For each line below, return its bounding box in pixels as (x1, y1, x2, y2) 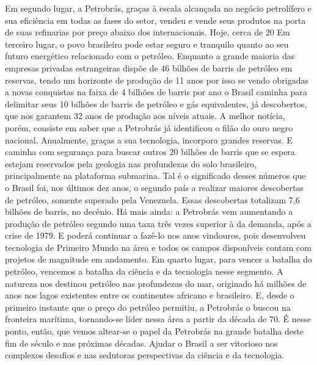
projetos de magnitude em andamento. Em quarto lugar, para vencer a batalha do (5, 253, 312, 266)
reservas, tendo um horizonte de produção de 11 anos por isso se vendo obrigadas (5, 73, 308, 86)
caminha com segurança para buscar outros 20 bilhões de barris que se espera (5, 145, 295, 158)
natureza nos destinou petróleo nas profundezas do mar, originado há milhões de (5, 276, 307, 289)
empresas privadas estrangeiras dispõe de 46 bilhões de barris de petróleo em (5, 61, 293, 74)
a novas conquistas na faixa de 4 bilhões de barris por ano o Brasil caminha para (5, 85, 307, 98)
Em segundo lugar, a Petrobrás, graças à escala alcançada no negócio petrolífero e (5, 2, 312, 14)
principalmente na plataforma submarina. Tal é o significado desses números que (5, 169, 306, 182)
